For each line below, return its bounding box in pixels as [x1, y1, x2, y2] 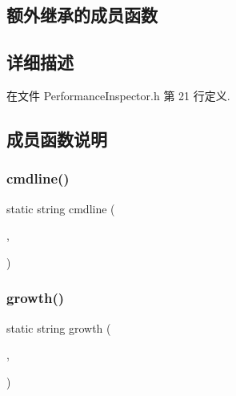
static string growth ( [6, 319, 111, 336]
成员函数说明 [6, 126, 107, 151]
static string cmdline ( [6, 200, 115, 216]
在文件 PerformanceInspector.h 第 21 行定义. [6, 87, 230, 103]
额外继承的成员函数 [6, 2, 158, 27]
